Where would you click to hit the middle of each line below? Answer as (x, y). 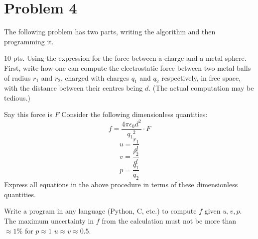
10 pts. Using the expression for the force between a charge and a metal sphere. (125, 58)
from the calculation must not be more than (169, 220)
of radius (17, 77)
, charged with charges (95, 77)
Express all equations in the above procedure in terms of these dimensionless (121, 184)
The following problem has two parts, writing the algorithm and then (110, 32)
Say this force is (28, 114)
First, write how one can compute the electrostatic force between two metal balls (128, 67)
